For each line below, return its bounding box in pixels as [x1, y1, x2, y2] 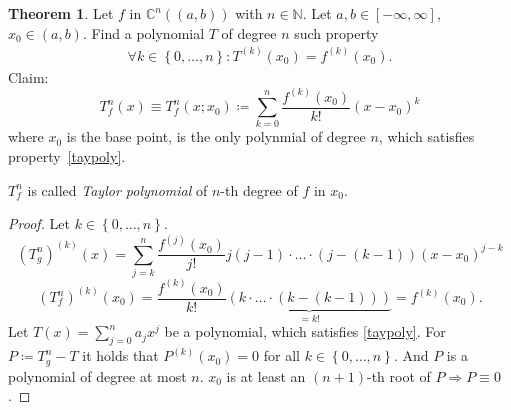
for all [263, 345, 300, 366]
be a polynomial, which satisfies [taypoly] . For [164, 321, 446, 342]
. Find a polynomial [82, 22, 205, 43]
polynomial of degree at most [8, 365, 187, 386]
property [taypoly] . [8, 146, 126, 167]
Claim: [8, 66, 49, 87]
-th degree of [220, 179, 298, 200]
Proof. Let [8, 213, 70, 234]
